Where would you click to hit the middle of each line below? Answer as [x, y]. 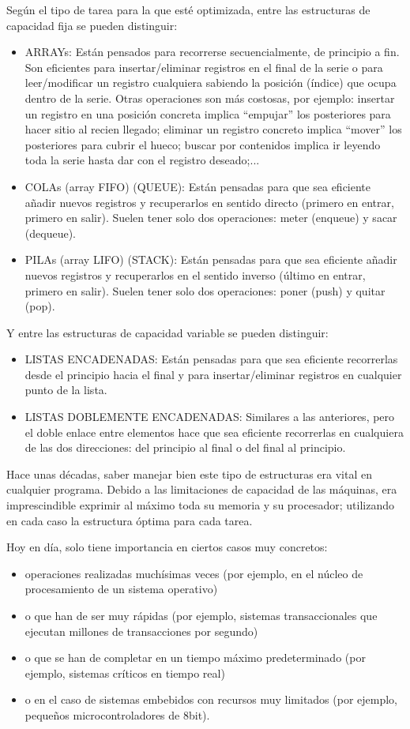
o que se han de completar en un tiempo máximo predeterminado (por [195, 658]
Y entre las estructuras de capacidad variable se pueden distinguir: [167, 332]
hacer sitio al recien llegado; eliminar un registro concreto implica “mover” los [213, 129]
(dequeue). [50, 233]
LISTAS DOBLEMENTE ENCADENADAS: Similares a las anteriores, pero [210, 417]
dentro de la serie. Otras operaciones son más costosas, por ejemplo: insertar [210, 98]
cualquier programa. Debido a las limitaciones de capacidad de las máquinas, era [202, 489]
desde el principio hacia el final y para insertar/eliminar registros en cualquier [213, 374]
